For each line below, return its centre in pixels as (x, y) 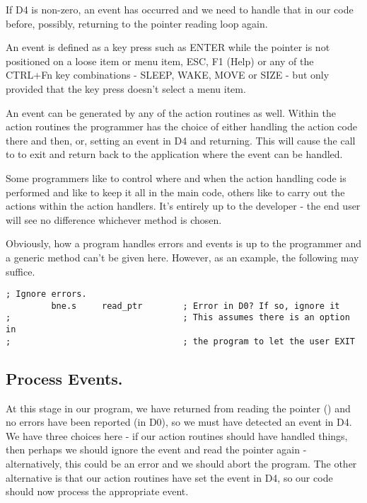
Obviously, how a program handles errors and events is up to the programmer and (184, 243)
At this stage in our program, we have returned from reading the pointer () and (178, 408)
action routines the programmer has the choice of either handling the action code (181, 126)
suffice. (21, 271)
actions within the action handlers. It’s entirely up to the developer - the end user (183, 206)
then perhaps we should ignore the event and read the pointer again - (156, 450)
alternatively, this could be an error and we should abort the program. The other (181, 463)
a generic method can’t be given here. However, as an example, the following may (182, 257)
